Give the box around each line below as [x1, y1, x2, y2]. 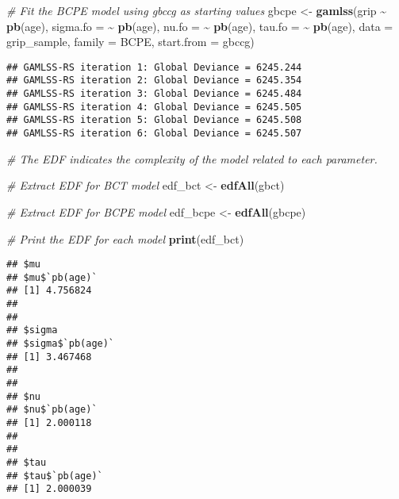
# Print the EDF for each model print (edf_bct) [6, 230, 244, 247]
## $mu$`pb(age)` [6, 271, 98, 283]
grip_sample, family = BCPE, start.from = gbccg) [6, 33, 255, 50]
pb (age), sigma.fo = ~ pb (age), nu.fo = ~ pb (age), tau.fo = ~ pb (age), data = [6, 17, 393, 34]
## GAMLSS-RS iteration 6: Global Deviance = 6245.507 [6, 128, 302, 140]
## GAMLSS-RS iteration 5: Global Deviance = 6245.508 [6, 114, 302, 126]
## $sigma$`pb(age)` [6, 338, 115, 350]
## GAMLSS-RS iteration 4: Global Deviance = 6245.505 [6, 101, 302, 113]
